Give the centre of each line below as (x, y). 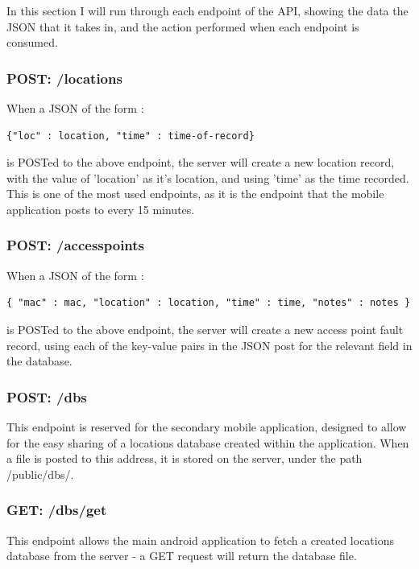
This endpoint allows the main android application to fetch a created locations (200, 540)
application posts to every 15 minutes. (101, 209)
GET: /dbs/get (57, 510)
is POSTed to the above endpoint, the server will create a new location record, (201, 162)
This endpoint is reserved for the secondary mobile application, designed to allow (207, 426)
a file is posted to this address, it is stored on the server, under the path (185, 458)
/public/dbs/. (40, 474)
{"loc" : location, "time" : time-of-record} (131, 136)
